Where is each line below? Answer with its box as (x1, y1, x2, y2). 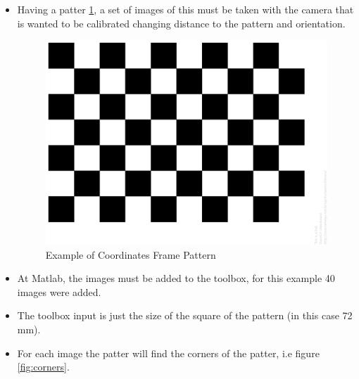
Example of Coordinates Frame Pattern (45, 247, 216, 262)
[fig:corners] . (17, 359, 70, 374)
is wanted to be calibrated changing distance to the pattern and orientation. (17, 15, 346, 30)
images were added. (17, 284, 101, 299)
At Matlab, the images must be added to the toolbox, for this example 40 (17, 271, 335, 285)
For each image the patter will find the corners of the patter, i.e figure (17, 345, 320, 360)
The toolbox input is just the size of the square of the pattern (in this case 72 (17, 308, 353, 323)
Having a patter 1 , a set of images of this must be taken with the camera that (17, 2, 354, 16)
